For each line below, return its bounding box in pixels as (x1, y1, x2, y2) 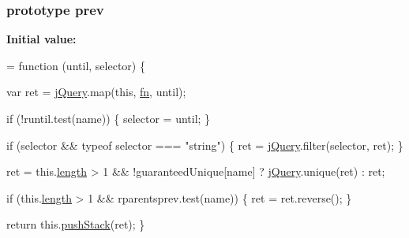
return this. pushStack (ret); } (6, 216, 145, 232)
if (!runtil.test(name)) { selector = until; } (6, 110, 211, 126)
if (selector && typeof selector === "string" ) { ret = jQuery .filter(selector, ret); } (6, 136, 403, 153)
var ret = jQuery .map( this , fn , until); (6, 84, 186, 100)
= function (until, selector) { (6, 57, 145, 73)
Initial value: (6, 31, 77, 47)
